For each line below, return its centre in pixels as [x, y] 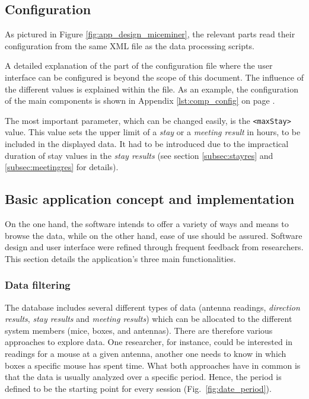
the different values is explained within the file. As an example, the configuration [152, 89]
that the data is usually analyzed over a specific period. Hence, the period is [143, 377]
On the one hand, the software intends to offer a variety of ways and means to [147, 224]
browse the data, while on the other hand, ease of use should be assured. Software [154, 235]
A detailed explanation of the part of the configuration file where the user [139, 66]
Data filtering [38, 285]
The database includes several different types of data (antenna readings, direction [152, 307]
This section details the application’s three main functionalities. [120, 258]
